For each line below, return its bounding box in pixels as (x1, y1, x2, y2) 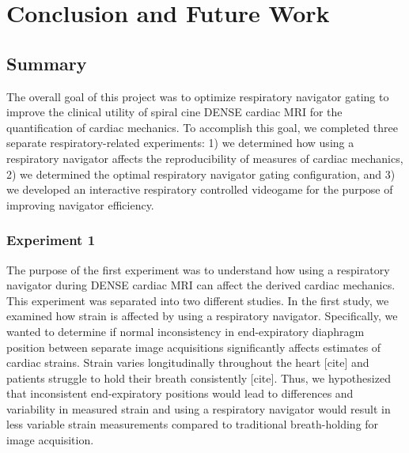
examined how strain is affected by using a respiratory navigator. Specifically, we (6, 308, 398, 324)
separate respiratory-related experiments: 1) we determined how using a (6, 134, 354, 151)
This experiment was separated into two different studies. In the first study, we (6, 292, 389, 308)
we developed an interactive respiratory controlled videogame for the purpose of (6, 181, 393, 198)
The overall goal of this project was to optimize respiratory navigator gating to (6, 88, 389, 104)
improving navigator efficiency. (6, 196, 154, 213)
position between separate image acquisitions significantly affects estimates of (6, 338, 381, 355)
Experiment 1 (6, 230, 96, 250)
